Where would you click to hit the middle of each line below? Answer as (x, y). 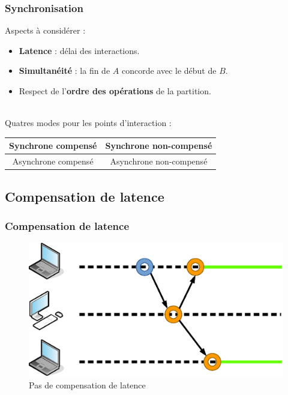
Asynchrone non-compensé (159, 161)
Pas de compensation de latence (87, 384)
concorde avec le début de (169, 71)
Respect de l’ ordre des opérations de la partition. (115, 91)
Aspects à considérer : (45, 30)
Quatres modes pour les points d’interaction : (88, 123)
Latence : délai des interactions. (79, 50)
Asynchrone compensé (53, 161)
